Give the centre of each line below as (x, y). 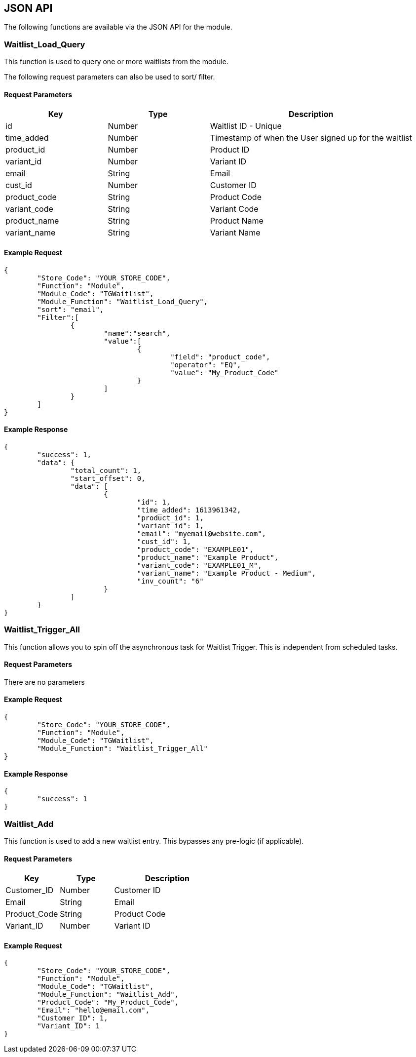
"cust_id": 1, (164, 541)
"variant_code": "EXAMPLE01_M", (199, 565)
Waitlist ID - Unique (246, 126)
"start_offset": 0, (108, 478)
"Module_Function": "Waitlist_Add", (108, 995)
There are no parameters (44, 682)
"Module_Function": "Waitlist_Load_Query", (123, 301)
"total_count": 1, (106, 470)
